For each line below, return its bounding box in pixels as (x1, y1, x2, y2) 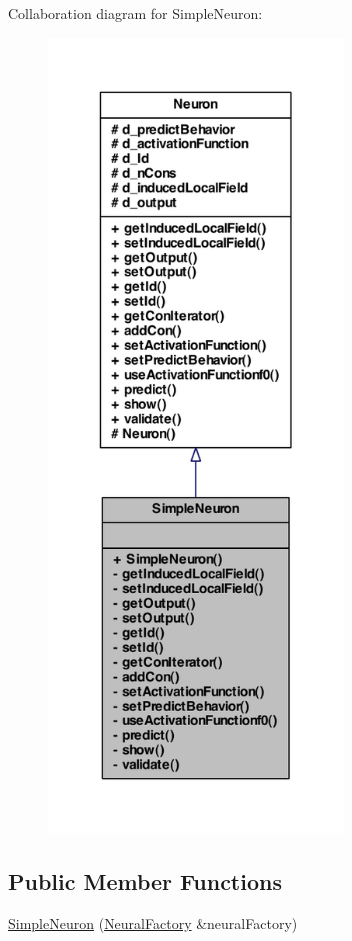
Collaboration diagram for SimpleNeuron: (8, 3, 263, 23)
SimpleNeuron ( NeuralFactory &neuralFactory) (8, 912, 298, 933)
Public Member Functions (8, 866, 282, 897)
